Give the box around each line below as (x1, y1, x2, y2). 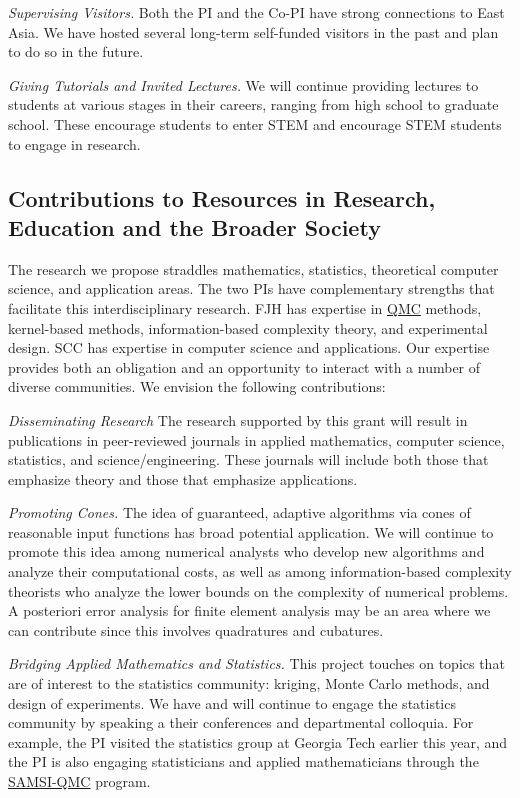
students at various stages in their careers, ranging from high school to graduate (8, 94, 499, 115)
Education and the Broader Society (8, 211, 381, 242)
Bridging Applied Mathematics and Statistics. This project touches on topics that (8, 653, 505, 674)
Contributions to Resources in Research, (8, 182, 436, 213)
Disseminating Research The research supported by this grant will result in (8, 409, 468, 430)
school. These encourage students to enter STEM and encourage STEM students (8, 113, 502, 134)
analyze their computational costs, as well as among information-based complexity (8, 561, 512, 582)
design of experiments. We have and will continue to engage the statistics (8, 692, 456, 713)
